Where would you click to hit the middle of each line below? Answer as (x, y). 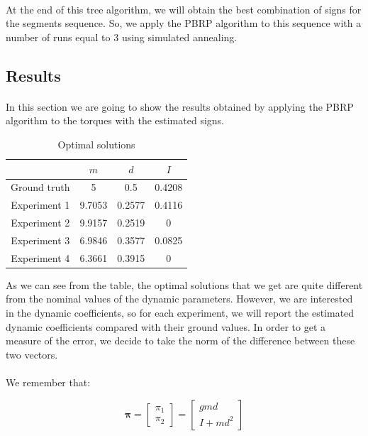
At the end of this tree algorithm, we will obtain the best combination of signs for (184, 9)
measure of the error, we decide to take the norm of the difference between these (180, 340)
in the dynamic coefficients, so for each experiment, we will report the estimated (180, 313)
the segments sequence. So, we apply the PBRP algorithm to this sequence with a (184, 23)
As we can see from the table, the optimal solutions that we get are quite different (184, 284)
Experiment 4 (40, 257)
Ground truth (40, 187)
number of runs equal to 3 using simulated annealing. (122, 37)
